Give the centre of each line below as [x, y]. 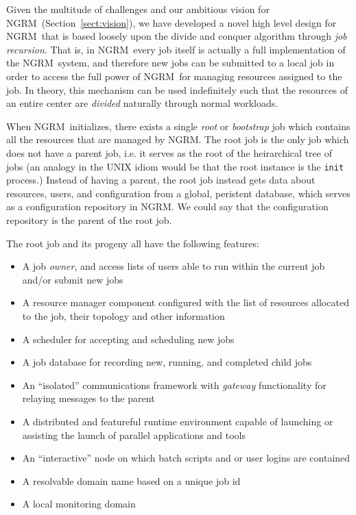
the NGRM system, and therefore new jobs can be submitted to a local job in [170, 63]
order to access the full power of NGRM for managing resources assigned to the [174, 76]
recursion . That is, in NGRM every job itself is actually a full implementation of [176, 49]
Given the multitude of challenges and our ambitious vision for [138, 9]
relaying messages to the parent [88, 398]
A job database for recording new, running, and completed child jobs [167, 362]
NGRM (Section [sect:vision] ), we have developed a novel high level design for [171, 22]
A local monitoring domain [79, 504]
